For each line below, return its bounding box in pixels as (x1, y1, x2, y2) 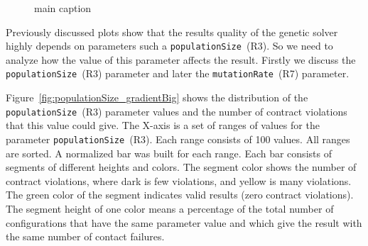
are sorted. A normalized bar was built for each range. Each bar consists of (6, 145, 332, 160)
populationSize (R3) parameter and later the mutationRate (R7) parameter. (6, 66, 350, 81)
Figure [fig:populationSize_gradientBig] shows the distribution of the (6, 90, 308, 105)
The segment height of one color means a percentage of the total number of (6, 201, 334, 216)
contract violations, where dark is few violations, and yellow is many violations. (6, 173, 352, 188)
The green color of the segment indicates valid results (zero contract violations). (6, 187, 354, 202)
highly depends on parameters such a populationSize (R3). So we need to (6, 38, 333, 53)
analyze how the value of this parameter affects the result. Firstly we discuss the (6, 52, 356, 67)
